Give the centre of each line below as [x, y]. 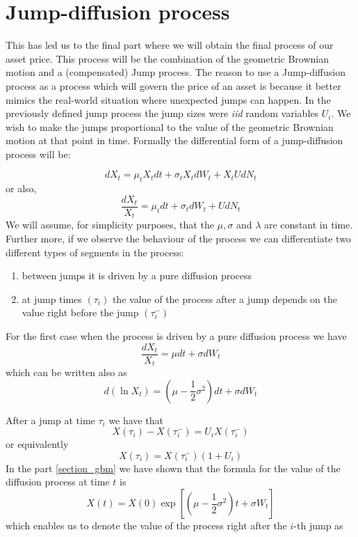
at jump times [52, 298]
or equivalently [37, 444]
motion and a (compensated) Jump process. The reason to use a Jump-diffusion [176, 72]
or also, [21, 188]
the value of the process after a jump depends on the [225, 298]
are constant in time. [309, 225]
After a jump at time [50, 420]
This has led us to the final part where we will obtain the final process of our [170, 45]
